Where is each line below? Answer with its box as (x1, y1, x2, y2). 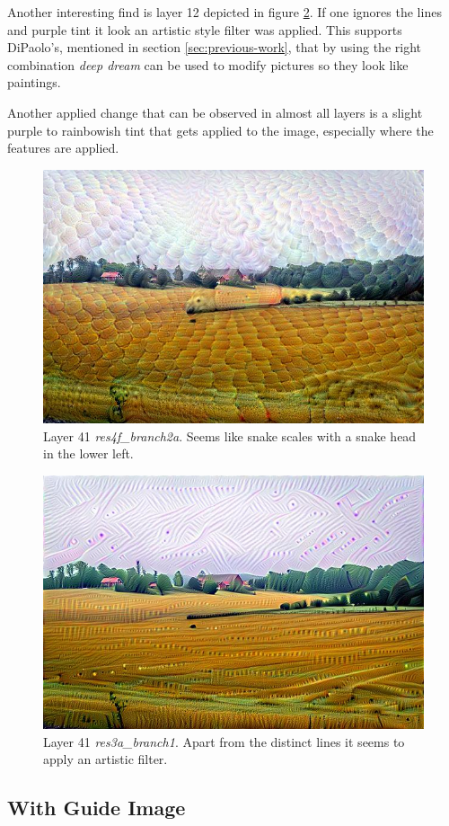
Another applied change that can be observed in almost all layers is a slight (7, 102, 423, 121)
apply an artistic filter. (43, 750, 168, 768)
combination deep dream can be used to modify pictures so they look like (7, 55, 409, 74)
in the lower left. (43, 444, 134, 463)
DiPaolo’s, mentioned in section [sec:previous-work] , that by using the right (7, 38, 421, 57)
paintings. (7, 73, 61, 92)
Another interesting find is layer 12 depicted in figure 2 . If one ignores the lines (7, 3, 442, 21)
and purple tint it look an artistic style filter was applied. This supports (7, 20, 402, 39)
